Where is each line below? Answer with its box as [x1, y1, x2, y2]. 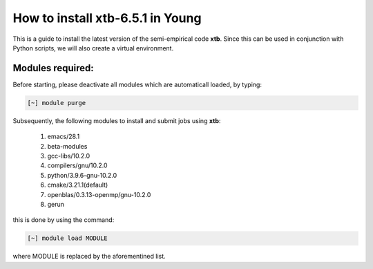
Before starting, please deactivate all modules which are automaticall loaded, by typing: [12, 80, 262, 89]
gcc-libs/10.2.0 [47, 151, 90, 160]
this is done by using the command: [12, 216, 115, 224]
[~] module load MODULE [27, 234, 108, 242]
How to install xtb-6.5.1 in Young [12, 10, 202, 26]
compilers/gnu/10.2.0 [47, 161, 108, 169]
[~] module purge [27, 99, 86, 106]
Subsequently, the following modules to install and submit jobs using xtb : [12, 116, 221, 124]
